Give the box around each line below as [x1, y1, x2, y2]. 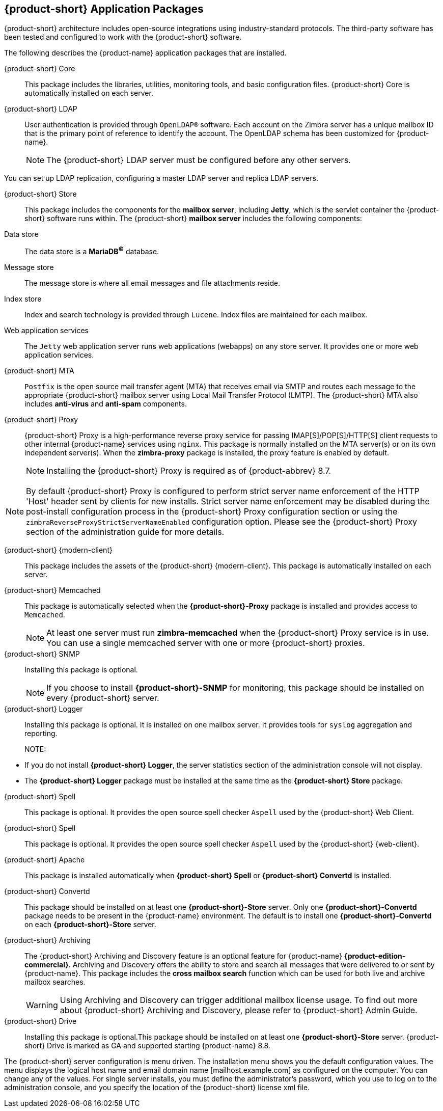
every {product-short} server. [46, 693, 159, 703]
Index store [4, 294, 42, 304]
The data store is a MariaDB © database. [24, 246, 159, 256]
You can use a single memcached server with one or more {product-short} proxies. [46, 638, 365, 648]
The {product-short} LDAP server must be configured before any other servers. [46, 155, 351, 166]
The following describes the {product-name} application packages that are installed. [4, 48, 287, 58]
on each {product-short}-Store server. [24, 920, 156, 929]
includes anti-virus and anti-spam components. [24, 399, 187, 409]
